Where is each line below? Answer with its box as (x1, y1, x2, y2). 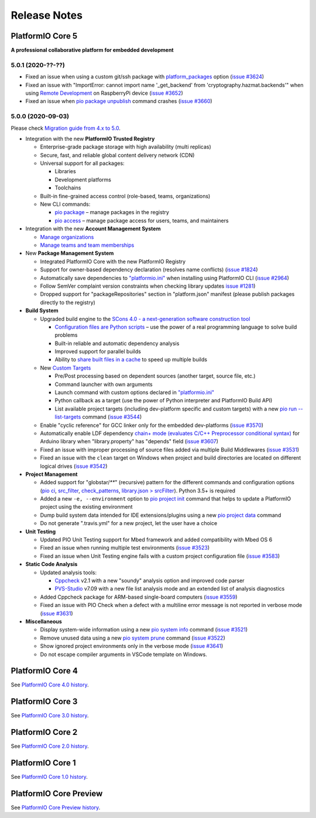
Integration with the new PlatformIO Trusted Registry (25, 135, 155, 142)
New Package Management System (25, 250, 114, 257)
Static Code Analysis (25, 561, 78, 568)
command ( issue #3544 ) (82, 413, 142, 420)
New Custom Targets (40, 364, 91, 371)
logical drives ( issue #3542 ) (40, 463, 108, 470)
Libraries (54, 168, 76, 175)
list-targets (54, 413, 81, 420)
